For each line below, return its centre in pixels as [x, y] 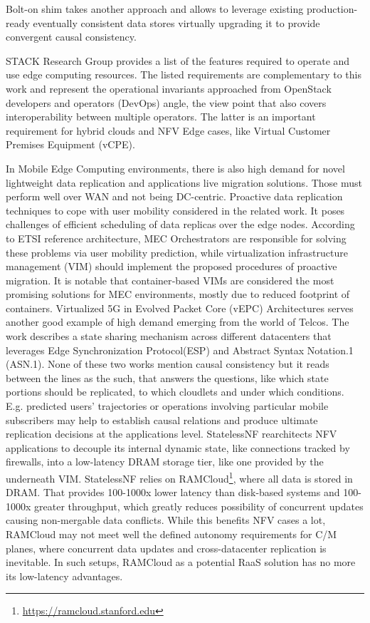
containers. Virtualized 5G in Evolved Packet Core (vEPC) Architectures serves [180, 308]
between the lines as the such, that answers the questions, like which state [167, 377]
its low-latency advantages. [64, 576]
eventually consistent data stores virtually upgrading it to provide [176, 22]
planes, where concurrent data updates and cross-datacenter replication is [166, 548]
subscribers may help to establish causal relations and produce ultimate [162, 419]
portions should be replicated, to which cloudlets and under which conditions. [175, 392]
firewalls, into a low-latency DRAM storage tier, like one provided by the [165, 462]
